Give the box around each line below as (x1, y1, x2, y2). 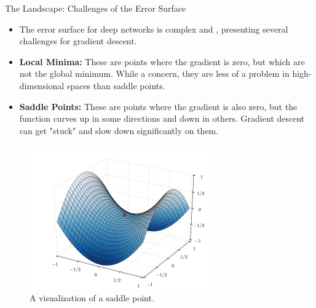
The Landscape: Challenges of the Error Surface (5, 2, 186, 14)
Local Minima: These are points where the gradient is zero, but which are (19, 55, 305, 68)
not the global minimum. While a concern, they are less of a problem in (19, 67, 290, 80)
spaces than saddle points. (66, 79, 165, 92)
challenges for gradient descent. (19, 34, 137, 47)
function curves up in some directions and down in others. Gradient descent (19, 112, 305, 125)
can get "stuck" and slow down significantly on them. (19, 124, 219, 136)
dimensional (19, 79, 65, 92)
